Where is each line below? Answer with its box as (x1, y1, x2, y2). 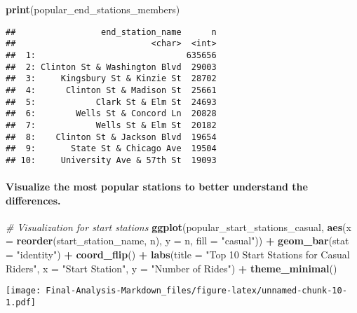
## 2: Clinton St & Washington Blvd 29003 (6, 62, 217, 72)
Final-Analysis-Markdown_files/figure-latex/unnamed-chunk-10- (46, 286, 347, 296)
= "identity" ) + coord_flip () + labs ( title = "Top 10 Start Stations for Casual (6, 247, 350, 262)
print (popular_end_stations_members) (6, 2, 180, 16)
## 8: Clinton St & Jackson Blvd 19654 (6, 132, 217, 142)
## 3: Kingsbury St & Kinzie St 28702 (6, 74, 217, 84)
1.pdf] (6, 297, 36, 307)
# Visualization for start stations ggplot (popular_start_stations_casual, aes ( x (6, 219, 351, 234)
